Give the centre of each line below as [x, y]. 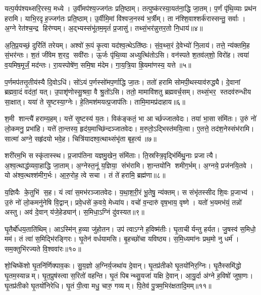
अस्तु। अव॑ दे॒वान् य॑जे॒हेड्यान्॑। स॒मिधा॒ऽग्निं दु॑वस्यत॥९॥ [75, 212]
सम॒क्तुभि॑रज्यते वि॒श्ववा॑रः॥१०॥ [43, 248]
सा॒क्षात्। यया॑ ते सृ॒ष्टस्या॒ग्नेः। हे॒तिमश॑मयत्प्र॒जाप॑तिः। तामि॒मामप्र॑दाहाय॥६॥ [95, 101]
